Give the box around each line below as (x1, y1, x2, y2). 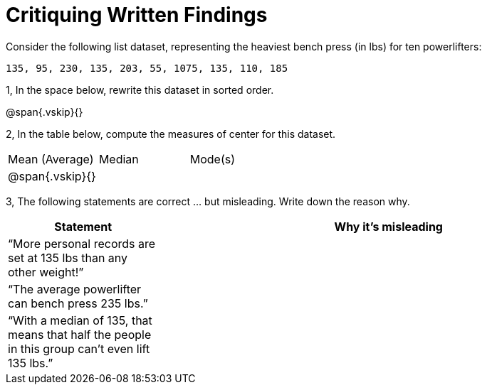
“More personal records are (8, 236, 156, 251)
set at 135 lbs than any (8, 250, 128, 265)
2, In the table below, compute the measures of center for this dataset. (6, 127, 336, 140)
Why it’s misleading (334, 219, 443, 234)
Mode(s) (189, 151, 236, 166)
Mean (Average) (8, 151, 94, 166)
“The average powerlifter (8, 281, 142, 296)
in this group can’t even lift (8, 341, 150, 356)
